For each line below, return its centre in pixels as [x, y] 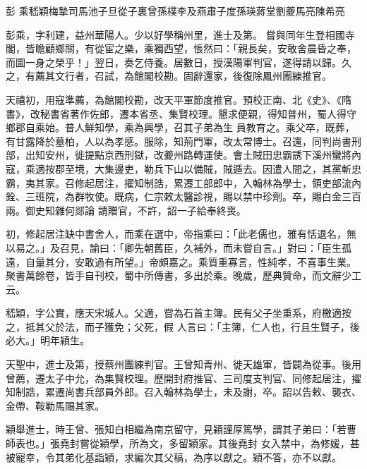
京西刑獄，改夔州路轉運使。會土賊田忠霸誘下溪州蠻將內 [233, 155]
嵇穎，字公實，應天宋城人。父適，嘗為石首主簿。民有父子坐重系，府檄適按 [179, 313]
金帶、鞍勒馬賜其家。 [55, 405]
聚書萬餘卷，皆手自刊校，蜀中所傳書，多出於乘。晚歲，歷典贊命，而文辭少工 [183, 275]
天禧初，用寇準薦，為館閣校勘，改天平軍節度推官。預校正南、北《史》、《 [174, 99]
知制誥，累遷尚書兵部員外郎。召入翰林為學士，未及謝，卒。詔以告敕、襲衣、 [183, 392]
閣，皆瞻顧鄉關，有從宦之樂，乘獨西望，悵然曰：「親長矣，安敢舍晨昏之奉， [181, 48]
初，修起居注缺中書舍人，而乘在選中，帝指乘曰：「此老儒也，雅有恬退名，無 [181, 234]
